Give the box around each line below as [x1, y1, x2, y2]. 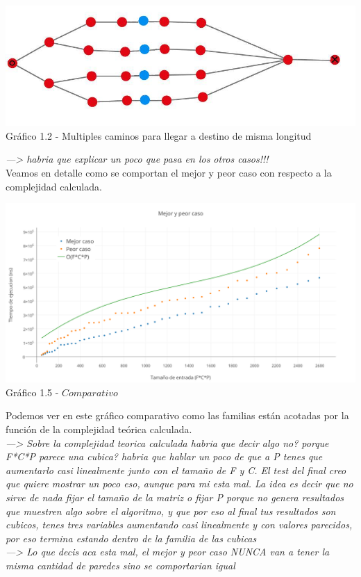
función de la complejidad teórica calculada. [6, 421, 192, 436]
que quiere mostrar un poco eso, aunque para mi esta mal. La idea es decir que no [6, 476, 353, 491]
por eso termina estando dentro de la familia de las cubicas [6, 530, 257, 545]
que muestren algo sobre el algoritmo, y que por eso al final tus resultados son [6, 503, 336, 518]
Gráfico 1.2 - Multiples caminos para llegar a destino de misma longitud [6, 128, 312, 143]
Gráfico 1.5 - [6, 384, 59, 399]
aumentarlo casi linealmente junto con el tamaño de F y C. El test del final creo [6, 462, 346, 477]
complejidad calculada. [6, 179, 102, 193]
